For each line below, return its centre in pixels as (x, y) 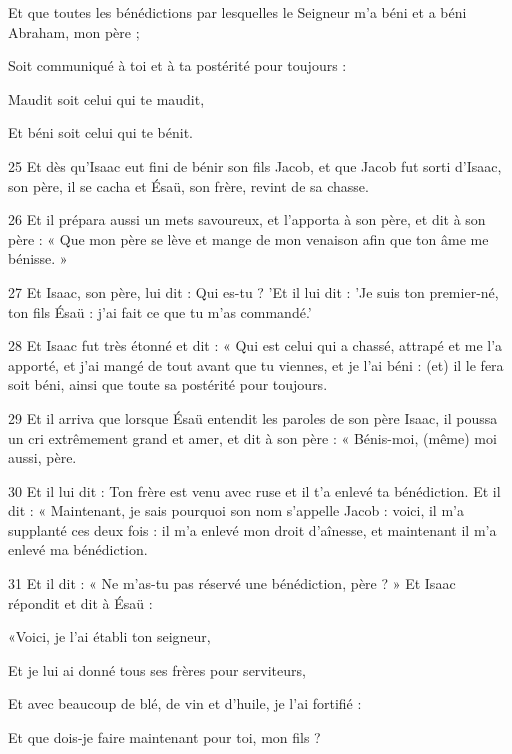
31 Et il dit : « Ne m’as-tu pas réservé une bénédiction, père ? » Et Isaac (232, 583)
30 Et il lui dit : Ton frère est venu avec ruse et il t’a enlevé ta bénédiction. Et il (254, 490)
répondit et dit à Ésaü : (80, 602)
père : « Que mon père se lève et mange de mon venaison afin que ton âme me (248, 238)
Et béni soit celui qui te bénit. (101, 132)
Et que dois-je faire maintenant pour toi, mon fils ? (164, 737)
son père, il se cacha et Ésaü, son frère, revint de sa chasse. (188, 185)
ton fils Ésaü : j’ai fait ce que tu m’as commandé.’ (160, 311)
